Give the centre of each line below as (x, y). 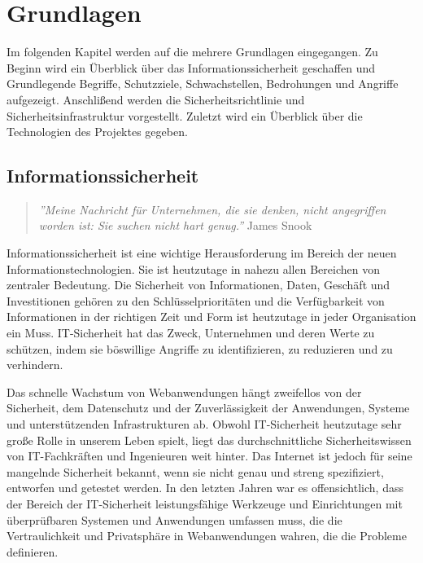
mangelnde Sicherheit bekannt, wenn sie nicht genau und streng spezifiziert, (195, 471)
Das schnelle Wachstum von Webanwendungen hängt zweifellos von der (184, 391)
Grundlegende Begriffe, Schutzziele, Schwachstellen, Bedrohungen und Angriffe (203, 84)
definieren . (33, 551)
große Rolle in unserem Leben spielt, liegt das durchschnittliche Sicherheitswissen (209, 440)
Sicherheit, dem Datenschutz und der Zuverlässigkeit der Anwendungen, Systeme (208, 408)
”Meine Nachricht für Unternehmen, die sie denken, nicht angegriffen (212, 209)
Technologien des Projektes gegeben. (97, 132)
